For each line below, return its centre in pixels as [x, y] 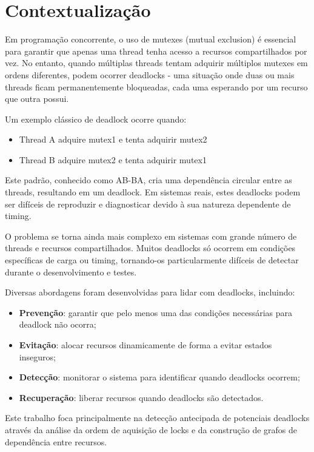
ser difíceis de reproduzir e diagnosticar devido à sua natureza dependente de [148, 204]
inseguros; [37, 356]
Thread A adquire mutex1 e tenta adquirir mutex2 [113, 139]
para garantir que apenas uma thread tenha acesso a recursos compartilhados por [156, 51]
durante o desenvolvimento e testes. [71, 272]
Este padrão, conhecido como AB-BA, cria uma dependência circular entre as [149, 180]
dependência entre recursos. [56, 441]
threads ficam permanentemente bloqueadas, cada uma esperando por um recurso [156, 86]
